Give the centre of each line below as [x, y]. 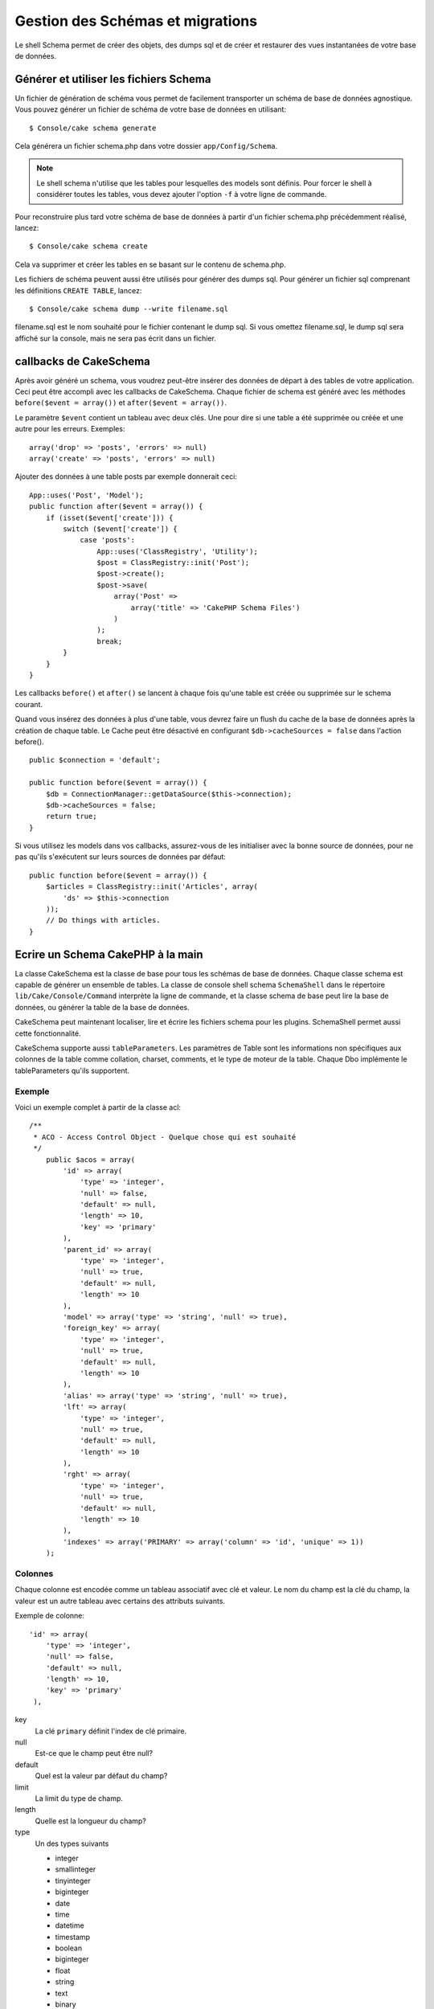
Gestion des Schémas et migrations [136, 21]
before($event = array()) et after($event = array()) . [121, 403]
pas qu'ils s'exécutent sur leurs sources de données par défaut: [121, 857]
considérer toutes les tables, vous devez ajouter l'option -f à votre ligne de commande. [182, 194]
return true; [71, 816]
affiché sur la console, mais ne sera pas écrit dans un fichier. [116, 338]
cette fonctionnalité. [48, 1033]
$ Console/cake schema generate [93, 128]
